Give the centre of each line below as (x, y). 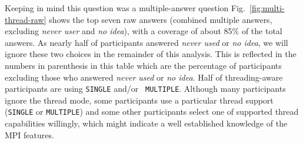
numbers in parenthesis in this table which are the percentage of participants (143, 65)
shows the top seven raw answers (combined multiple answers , (161, 19)
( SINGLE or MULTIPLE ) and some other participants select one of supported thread (152, 112)
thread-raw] (26, 19)
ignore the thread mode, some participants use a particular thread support (139, 100)
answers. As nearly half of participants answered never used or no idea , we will (146, 42)
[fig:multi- (267, 8)
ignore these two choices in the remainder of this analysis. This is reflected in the (151, 54)
